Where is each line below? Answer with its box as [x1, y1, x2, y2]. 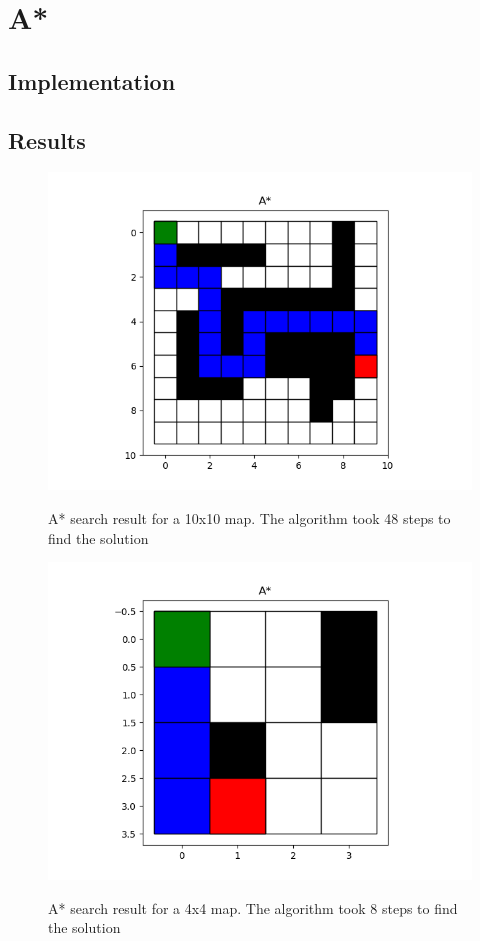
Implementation [8, 65, 176, 96]
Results [8, 124, 86, 155]
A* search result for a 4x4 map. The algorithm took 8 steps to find [48, 897, 458, 918]
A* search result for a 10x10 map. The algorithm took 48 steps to [48, 507, 451, 528]
